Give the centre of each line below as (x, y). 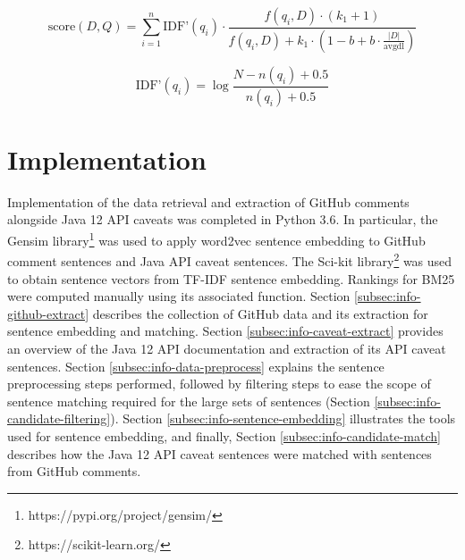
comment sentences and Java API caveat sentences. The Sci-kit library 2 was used (230, 259)
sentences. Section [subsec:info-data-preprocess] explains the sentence (196, 366)
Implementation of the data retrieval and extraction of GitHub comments (208, 201)
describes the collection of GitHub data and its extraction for (260, 313)
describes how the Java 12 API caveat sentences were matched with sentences (220, 453)
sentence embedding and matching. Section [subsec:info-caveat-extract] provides (225, 331)
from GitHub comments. (74, 471)
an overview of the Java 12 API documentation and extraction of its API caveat (227, 348)
